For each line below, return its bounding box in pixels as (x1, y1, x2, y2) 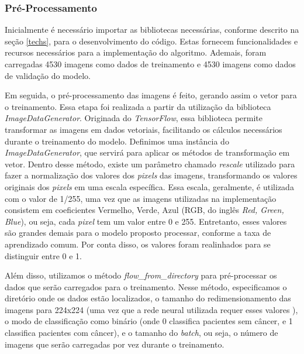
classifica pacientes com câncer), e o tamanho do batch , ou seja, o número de (5, 326, 278, 339)
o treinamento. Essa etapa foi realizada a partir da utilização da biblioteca (5, 100, 271, 112)
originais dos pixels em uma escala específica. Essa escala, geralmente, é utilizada (5, 180, 294, 193)
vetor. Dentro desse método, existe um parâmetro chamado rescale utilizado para (5, 157, 295, 170)
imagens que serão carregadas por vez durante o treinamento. (5, 338, 224, 350)
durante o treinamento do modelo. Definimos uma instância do (5, 135, 229, 147)
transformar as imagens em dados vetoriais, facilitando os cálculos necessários (5, 123, 282, 135)
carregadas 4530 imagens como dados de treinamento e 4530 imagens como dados (5, 58, 296, 70)
